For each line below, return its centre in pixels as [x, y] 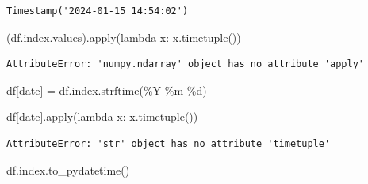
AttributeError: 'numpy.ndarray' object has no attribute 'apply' [186, 64]
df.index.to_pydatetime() [68, 169]
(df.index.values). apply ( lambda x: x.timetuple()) [124, 37]
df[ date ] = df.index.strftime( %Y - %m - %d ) [107, 90]
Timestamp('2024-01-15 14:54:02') [98, 11]
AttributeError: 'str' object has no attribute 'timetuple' [169, 143]
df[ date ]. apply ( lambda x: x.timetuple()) [102, 116]
